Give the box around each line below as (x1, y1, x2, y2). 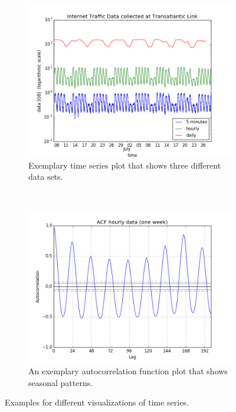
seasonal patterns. (28, 376, 93, 388)
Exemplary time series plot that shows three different (28, 159, 221, 171)
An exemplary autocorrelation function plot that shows (28, 364, 228, 377)
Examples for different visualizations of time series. (5, 396, 189, 408)
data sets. (28, 170, 63, 183)
